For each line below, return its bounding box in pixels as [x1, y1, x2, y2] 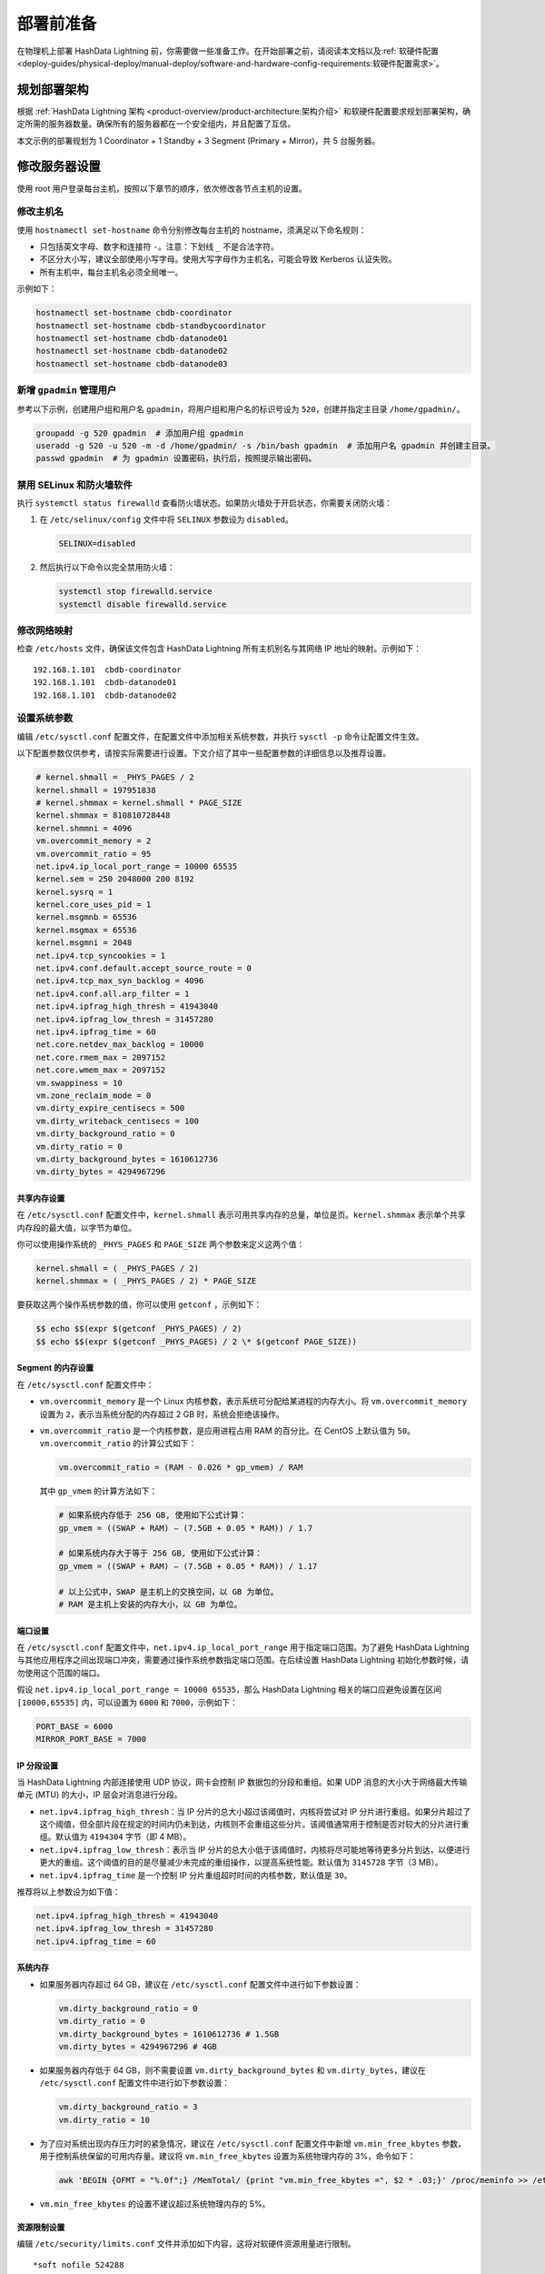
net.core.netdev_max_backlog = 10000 [35, 1040, 204, 1050]
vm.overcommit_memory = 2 [35, 836, 152, 846]
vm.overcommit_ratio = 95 [35, 849, 152, 859]
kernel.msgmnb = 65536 [35, 912, 137, 922]
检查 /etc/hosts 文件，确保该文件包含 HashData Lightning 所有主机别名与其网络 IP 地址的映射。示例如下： [16, 643, 422, 654]
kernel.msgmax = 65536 [35, 924, 137, 935]
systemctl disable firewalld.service [58, 599, 227, 609]
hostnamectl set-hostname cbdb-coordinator [35, 307, 233, 318]
